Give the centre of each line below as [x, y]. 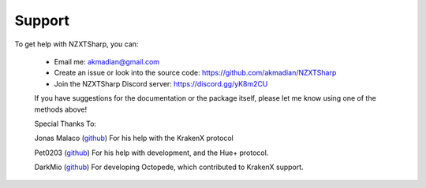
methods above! [60, 109]
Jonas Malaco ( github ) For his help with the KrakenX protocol [134, 138]
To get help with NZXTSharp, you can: [77, 44]
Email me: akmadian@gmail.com [107, 61]
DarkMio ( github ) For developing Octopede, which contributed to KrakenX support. [169, 167]
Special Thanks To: [65, 123]
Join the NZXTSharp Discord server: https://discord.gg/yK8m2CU [161, 83]
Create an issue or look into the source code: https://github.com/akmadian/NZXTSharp [195, 73]
